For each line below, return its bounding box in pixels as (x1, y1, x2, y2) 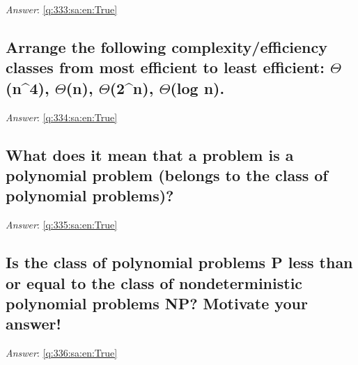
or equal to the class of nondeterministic (6, 272, 303, 293)
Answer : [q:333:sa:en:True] (6, 2, 118, 16)
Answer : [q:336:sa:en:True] (6, 345, 118, 360)
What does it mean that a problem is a (6, 143, 294, 165)
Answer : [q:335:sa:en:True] (6, 217, 118, 232)
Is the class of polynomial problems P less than (6, 251, 353, 273)
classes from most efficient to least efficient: (6, 56, 325, 78)
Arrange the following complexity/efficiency (6, 36, 328, 57)
